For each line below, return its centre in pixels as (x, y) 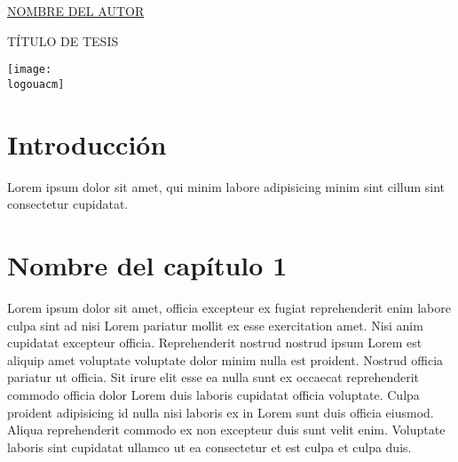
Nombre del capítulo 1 (147, 265)
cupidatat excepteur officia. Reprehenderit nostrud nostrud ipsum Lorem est (215, 343)
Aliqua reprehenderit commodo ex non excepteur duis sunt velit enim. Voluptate (226, 430)
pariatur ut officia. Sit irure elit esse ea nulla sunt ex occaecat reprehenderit (213, 377)
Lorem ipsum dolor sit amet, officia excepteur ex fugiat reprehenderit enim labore (229, 307)
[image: (30, 70)
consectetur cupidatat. (68, 204)
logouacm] (36, 84)
